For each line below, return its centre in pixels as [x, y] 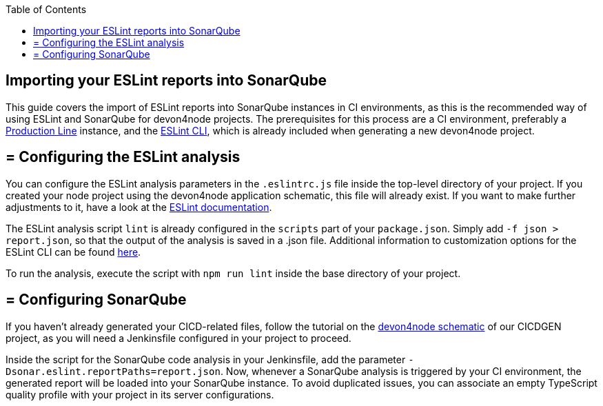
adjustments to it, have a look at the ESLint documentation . [139, 207]
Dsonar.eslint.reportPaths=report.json [113, 371]
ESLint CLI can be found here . [73, 252]
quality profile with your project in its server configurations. [140, 394]
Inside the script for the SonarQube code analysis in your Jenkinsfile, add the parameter [206, 359]
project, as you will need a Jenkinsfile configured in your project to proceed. [178, 338]
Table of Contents [46, 9]
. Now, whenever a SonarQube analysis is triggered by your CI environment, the [401, 371]
